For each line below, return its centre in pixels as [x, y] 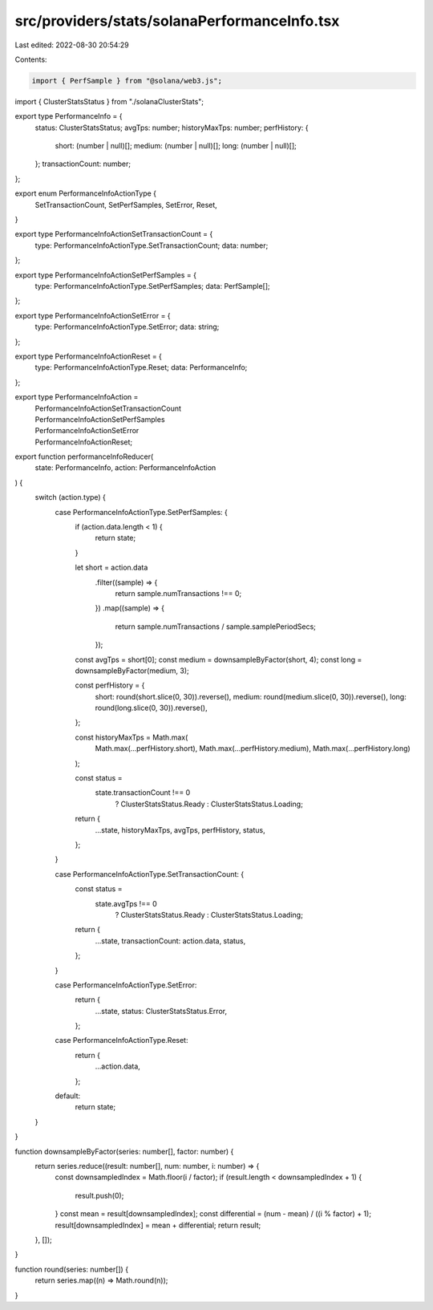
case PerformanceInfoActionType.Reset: [121, 1040]
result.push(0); [99, 1195]
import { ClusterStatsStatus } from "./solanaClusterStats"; [109, 101]
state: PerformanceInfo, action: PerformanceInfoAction [125, 468]
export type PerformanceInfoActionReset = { [88, 356]
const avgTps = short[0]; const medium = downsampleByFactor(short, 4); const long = [219, 659]
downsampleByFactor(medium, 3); [132, 671]
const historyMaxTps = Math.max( [132, 737]
